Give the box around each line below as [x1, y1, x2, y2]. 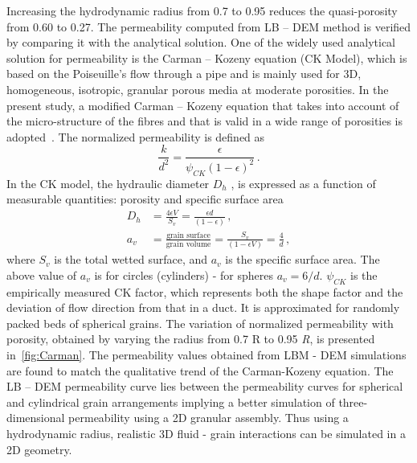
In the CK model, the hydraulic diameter [6, 174, 210, 191]
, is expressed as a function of [231, 174, 376, 191]
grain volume [166, 240, 211, 249]
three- [338, 393, 368, 410]
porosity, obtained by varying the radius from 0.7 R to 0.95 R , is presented [6, 330, 375, 347]
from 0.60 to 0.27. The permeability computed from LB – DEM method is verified [6, 18, 411, 35]
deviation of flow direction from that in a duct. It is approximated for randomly [6, 299, 400, 316]
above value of [6, 266, 77, 283]
